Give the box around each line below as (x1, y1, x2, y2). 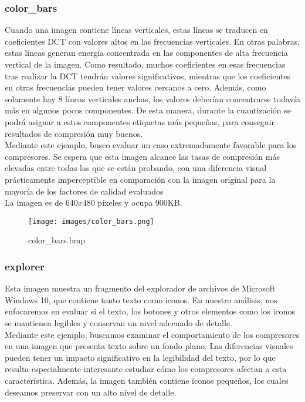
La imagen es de (5, 196, 63, 209)
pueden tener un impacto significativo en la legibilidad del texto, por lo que (5, 351, 276, 363)
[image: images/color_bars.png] (28, 217, 154, 226)
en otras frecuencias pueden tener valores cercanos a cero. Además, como (5, 81, 266, 93)
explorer (5, 259, 45, 273)
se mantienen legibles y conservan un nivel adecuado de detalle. (5, 316, 232, 329)
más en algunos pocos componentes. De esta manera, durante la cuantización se (5, 104, 291, 116)
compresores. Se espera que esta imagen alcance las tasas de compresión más (5, 150, 280, 162)
